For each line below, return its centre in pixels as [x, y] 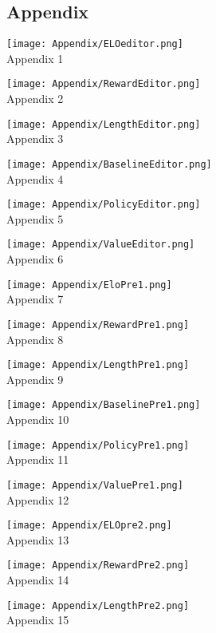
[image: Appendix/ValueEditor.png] [101, 245]
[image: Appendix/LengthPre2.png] [98, 605]
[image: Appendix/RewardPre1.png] [98, 324]
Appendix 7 [35, 299]
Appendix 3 [35, 138]
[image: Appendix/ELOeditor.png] [95, 44]
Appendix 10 [38, 419]
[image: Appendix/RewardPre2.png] [98, 566]
